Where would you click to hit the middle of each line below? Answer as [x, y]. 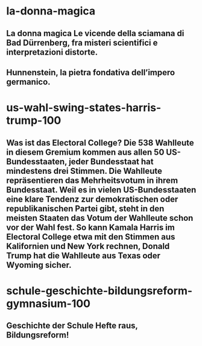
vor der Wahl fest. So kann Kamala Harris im [90, 227]
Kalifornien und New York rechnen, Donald [88, 246]
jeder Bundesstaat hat [111, 162]
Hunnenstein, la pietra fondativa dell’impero [91, 73]
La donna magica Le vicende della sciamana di [95, 33]
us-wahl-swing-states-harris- [84, 108]
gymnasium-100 [48, 304]
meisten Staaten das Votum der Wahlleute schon [100, 218]
